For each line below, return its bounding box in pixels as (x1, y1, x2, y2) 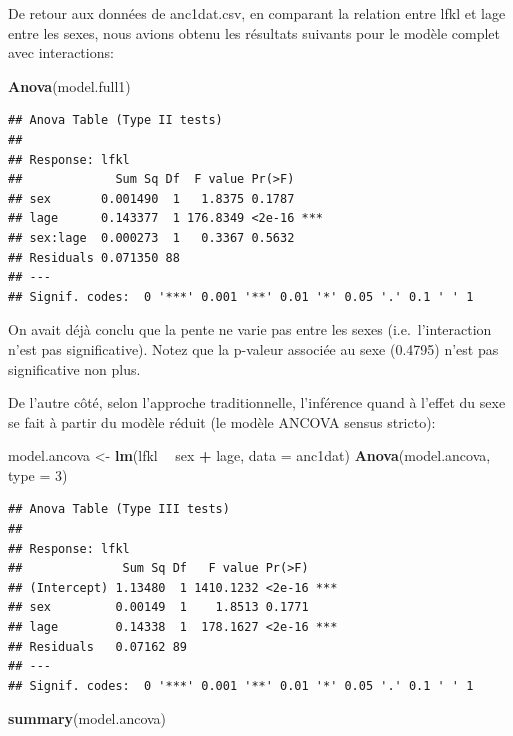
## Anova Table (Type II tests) (8, 113, 223, 128)
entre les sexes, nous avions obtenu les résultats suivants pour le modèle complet (8, 22, 500, 43)
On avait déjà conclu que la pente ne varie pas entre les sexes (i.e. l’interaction (8, 319, 492, 340)
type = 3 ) (8, 464, 68, 485)
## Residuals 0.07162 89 (8, 639, 187, 654)
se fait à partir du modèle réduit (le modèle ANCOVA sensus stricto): (8, 411, 436, 432)
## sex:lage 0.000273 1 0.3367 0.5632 (8, 230, 295, 245)
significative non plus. (8, 358, 141, 379)
